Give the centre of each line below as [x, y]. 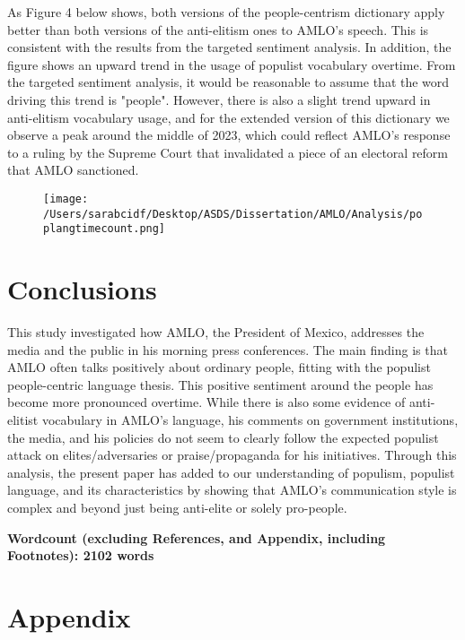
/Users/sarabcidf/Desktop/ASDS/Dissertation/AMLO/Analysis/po [233, 214]
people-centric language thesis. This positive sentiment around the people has [220, 384]
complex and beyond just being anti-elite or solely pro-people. [177, 507]
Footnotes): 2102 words [81, 555]
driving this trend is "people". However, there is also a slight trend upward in [219, 99]
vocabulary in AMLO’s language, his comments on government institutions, [250, 419]
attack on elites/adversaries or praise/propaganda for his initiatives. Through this [232, 455]
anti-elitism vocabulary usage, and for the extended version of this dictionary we [228, 117]
